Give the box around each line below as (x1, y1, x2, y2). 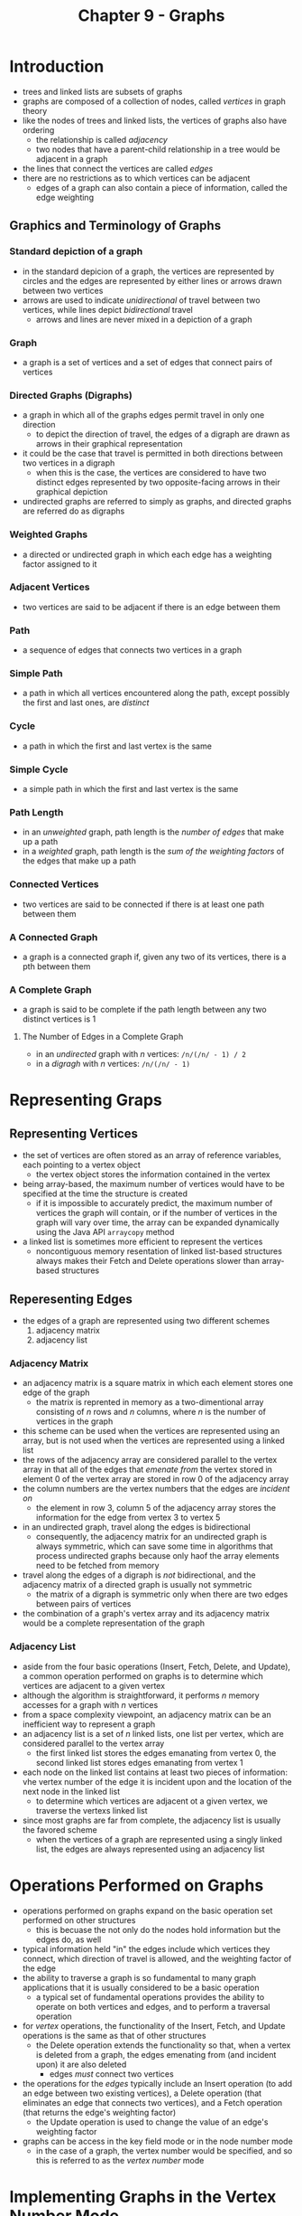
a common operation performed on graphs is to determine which (22, 1670, 264, 1682)
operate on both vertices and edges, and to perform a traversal (35, 2001, 270, 2012)
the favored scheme (22, 1824, 97, 1835)
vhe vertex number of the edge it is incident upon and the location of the (22, 1776, 293, 1787)
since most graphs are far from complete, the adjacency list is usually (22, 1815, 281, 1825)
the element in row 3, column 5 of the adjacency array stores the (35, 1503, 277, 1513)
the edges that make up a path (22, 855, 137, 866)
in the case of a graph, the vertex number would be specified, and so (35, 2145, 293, 2156)
